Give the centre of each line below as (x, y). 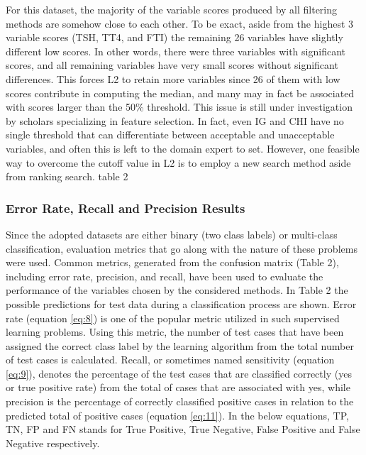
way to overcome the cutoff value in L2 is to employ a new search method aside (178, 162)
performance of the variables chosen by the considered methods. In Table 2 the (177, 290)
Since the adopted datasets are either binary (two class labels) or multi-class (172, 234)
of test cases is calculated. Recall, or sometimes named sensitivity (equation (170, 360)
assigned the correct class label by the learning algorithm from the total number (180, 345)
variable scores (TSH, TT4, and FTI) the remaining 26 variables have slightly (174, 37)
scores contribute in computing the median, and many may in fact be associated (180, 93)
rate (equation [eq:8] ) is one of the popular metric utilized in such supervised (173, 318)
